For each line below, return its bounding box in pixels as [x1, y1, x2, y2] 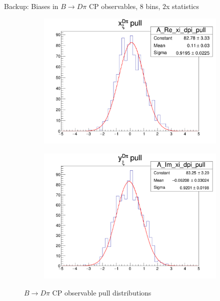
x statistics [166, 1, 199, 11]
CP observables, [88, 1, 138, 11]
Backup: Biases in [4, 1, 58, 11]
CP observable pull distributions [52, 287, 151, 297]
